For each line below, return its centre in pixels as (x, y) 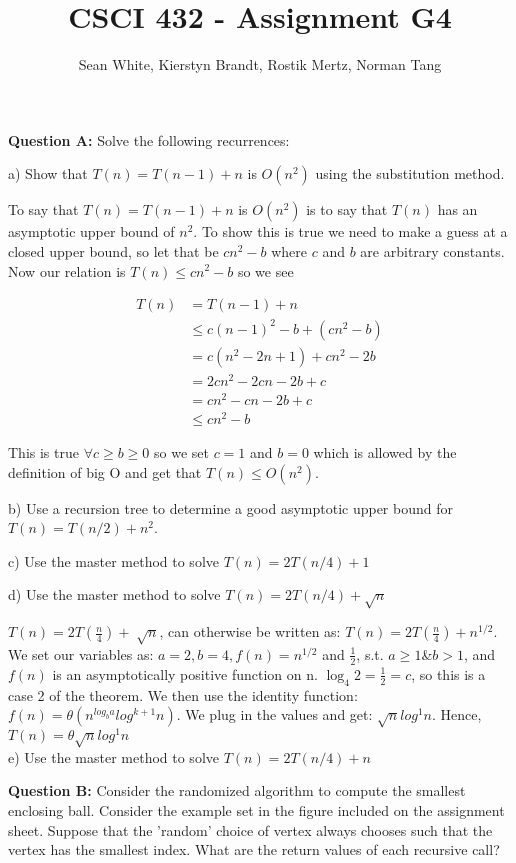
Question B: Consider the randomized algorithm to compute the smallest (237, 790)
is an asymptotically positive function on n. (185, 673)
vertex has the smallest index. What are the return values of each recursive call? (254, 849)
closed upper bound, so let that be (113, 250)
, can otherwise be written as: (250, 631)
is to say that (347, 209)
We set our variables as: (81, 653)
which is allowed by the (385, 452)
